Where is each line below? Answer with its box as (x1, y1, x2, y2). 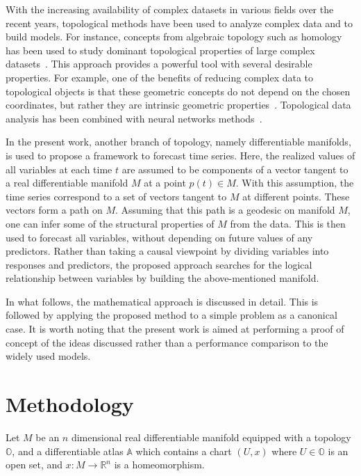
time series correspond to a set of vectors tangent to (6, 189, 227, 203)
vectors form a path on (6, 203, 103, 217)
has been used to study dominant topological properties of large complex (6, 42, 315, 57)
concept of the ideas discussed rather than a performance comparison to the (6, 335, 328, 349)
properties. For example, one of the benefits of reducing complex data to (6, 70, 314, 84)
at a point (144, 175, 186, 190)
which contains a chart (135, 443, 232, 458)
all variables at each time (6, 161, 112, 176)
